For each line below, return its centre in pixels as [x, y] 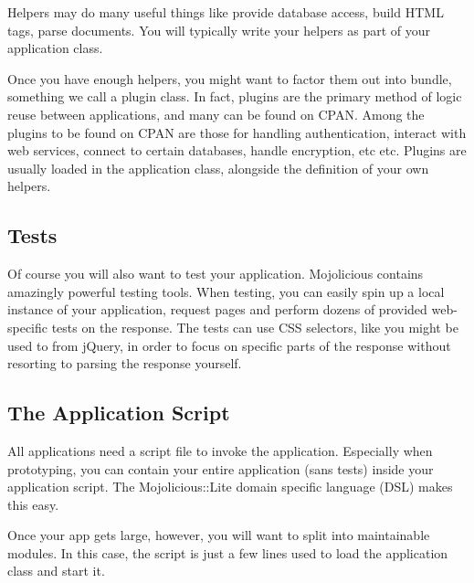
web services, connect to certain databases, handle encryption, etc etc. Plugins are [237, 150]
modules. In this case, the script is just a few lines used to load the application [228, 552]
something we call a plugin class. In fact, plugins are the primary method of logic [235, 96]
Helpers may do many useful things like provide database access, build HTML [226, 12]
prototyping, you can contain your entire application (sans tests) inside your [221, 468]
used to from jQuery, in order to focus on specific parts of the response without [229, 345]
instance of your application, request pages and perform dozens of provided [217, 309]
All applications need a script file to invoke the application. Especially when [220, 450]
